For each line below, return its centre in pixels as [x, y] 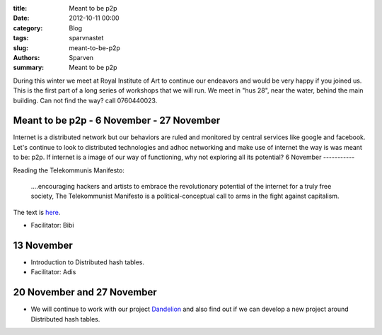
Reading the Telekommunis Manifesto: [69, 170]
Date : [21, 18]
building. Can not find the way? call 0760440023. [85, 100]
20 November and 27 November [85, 292]
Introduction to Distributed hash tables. [88, 262]
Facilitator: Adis [53, 272]
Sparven [81, 57]
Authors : [27, 57]
